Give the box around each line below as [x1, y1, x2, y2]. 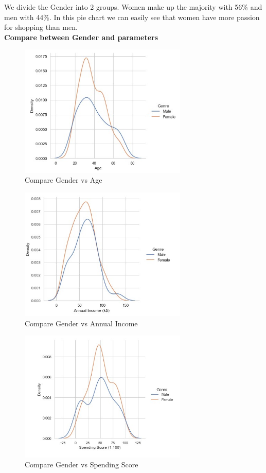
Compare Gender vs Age [25, 174, 102, 185]
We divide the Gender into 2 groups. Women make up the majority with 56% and [4, 2, 262, 12]
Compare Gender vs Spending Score [25, 459, 138, 470]
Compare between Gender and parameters [4, 31, 158, 42]
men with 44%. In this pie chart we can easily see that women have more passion [4, 11, 260, 22]
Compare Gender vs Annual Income [25, 318, 138, 328]
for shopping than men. [4, 22, 78, 32]
